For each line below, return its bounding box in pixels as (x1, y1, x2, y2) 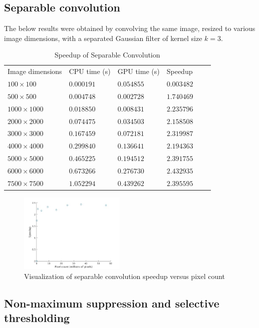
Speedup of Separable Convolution (55, 49, 160, 60)
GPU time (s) (117, 66, 160, 76)
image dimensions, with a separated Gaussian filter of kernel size (4, 32, 202, 43)
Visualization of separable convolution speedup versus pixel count (24, 270, 225, 281)
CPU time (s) (69, 66, 111, 76)
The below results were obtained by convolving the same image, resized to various (4, 23, 255, 33)
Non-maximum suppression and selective (4, 295, 219, 310)
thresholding (4, 309, 70, 325)
